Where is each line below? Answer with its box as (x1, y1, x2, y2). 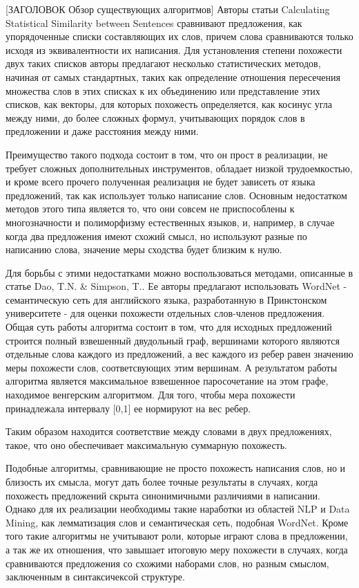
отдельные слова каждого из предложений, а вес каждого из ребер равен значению (6, 347, 353, 361)
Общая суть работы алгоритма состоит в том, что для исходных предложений (6, 320, 332, 334)
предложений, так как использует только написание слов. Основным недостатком (6, 187, 347, 202)
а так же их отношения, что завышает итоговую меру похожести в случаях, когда (6, 542, 348, 556)
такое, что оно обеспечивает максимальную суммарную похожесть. (6, 437, 287, 452)
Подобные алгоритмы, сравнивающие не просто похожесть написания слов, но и (6, 461, 346, 475)
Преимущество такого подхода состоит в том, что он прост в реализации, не (6, 147, 328, 161)
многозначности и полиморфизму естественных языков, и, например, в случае (6, 214, 335, 229)
